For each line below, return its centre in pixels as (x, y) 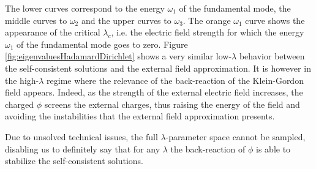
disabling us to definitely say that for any (83, 148)
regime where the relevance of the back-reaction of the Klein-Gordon (175, 80)
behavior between (272, 56)
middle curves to (36, 20)
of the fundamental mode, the (235, 8)
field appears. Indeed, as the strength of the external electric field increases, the (154, 92)
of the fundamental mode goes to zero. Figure (102, 44)
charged (20, 104)
